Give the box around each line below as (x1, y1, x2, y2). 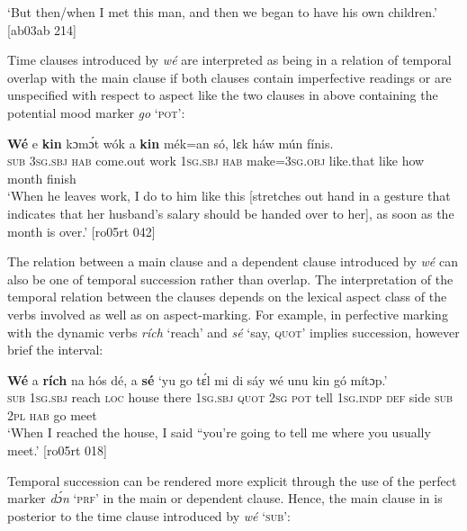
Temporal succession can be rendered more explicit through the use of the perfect (7, 471, 457, 490)
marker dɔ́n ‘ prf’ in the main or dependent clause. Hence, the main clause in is (7, 489, 443, 508)
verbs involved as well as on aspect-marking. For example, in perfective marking (7, 304, 448, 323)
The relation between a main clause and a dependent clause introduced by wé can (7, 252, 458, 271)
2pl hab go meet (7, 405, 97, 424)
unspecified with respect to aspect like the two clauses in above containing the (7, 85, 438, 104)
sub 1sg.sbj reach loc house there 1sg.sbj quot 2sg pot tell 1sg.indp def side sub (7, 388, 454, 407)
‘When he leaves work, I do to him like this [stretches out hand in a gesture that (7, 186, 451, 205)
